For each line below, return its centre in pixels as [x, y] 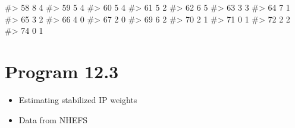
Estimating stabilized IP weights [78, 99]
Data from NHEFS [53, 119]
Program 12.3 [62, 71]
